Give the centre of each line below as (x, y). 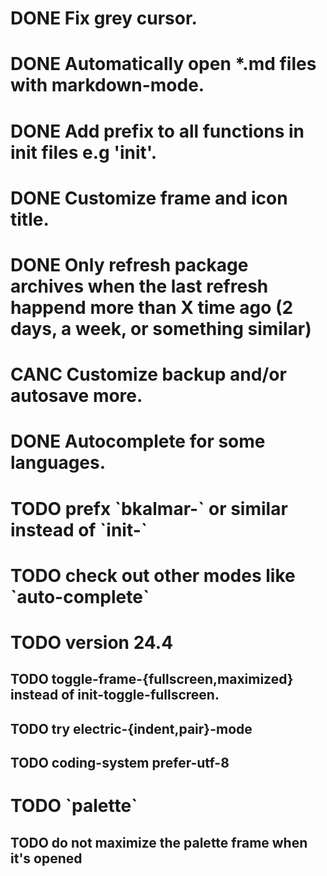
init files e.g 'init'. (84, 152)
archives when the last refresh (139, 286)
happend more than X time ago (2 (152, 307)
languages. (58, 463)
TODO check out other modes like (153, 575)
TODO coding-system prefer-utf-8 (120, 763)
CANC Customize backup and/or (148, 374)
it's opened (46, 858)
